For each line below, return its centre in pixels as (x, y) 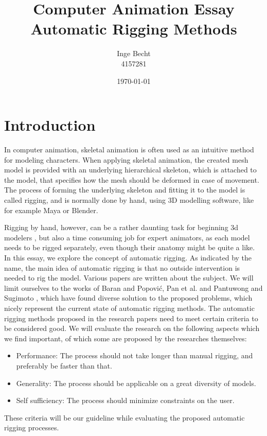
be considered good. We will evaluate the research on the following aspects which (132, 328)
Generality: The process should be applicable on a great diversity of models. (136, 383)
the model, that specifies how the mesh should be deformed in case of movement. (132, 179)
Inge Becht (134, 53)
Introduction (50, 125)
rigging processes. (32, 428)
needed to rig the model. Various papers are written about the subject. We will (129, 278)
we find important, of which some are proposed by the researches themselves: (126, 338)
